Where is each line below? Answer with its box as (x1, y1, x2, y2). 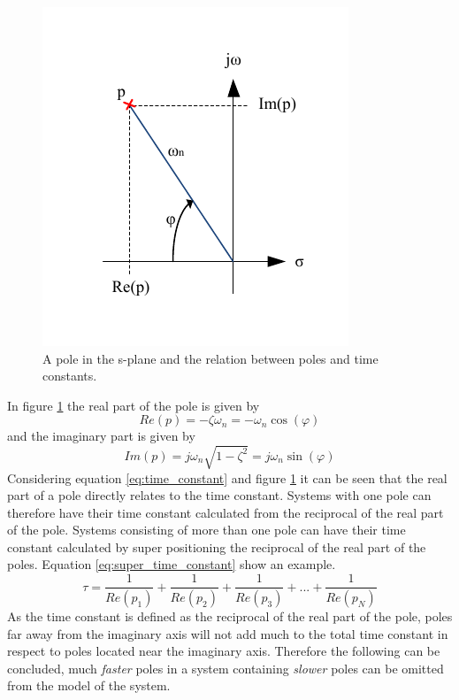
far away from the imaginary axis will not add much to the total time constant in (7, 624, 448, 642)
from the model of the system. (7, 676, 171, 695)
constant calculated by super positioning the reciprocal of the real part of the (7, 537, 426, 556)
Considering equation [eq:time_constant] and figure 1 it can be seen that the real (7, 468, 448, 487)
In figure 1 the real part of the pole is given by (7, 396, 260, 414)
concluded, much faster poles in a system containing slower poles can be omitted (7, 658, 444, 677)
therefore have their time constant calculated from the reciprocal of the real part (7, 503, 444, 521)
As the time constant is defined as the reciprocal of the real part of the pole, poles (7, 606, 453, 625)
